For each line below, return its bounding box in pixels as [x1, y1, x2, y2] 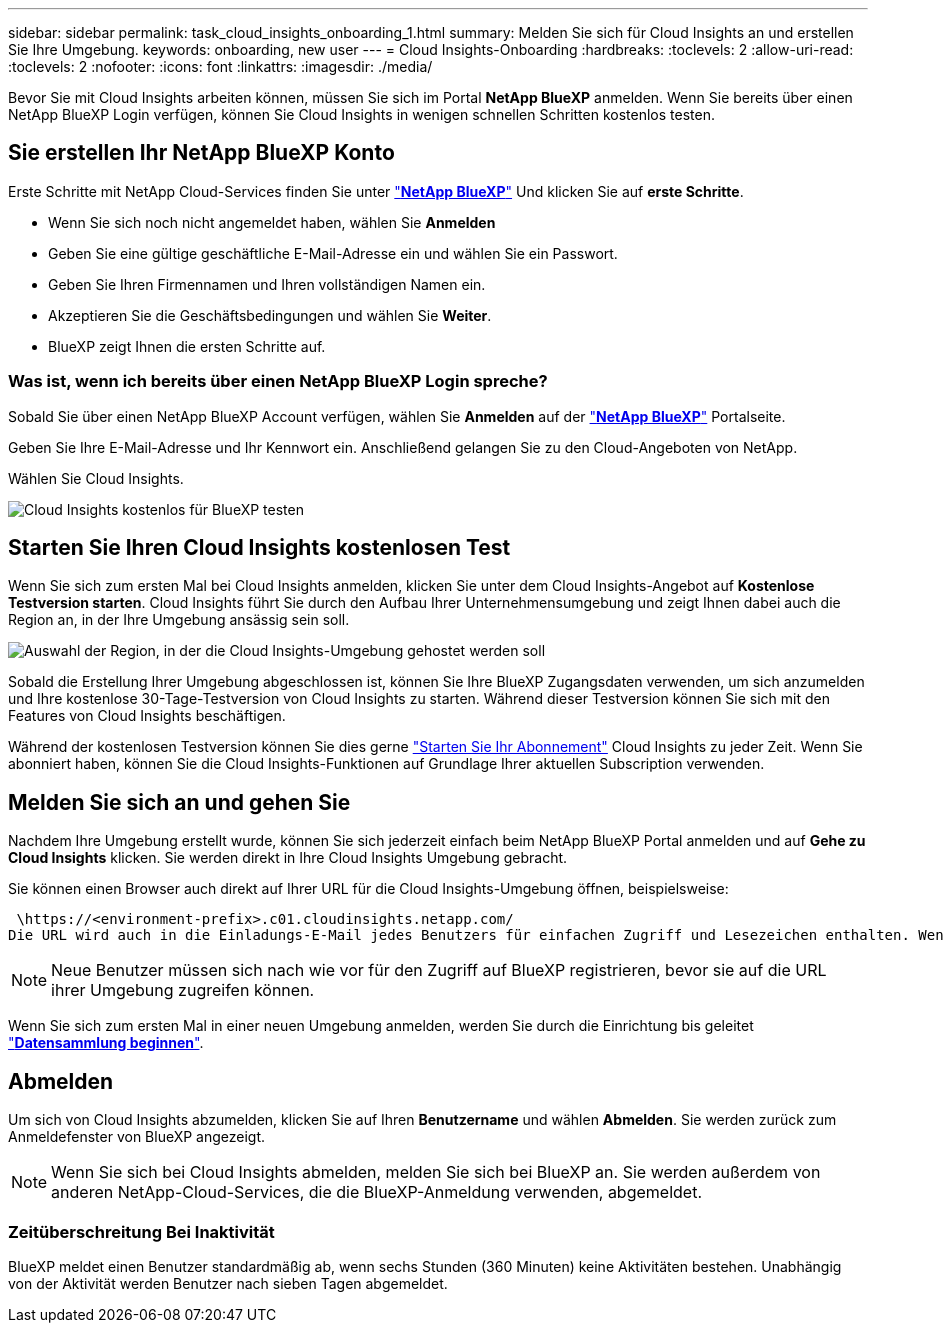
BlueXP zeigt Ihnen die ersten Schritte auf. [48, 337, 326, 355]
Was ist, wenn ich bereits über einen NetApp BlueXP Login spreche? [8, 371, 548, 392]
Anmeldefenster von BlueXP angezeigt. [8, 1128, 266, 1146]
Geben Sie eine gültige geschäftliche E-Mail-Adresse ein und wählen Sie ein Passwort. [48, 244, 618, 262]
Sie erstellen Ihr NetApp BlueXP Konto [8, 140, 395, 166]
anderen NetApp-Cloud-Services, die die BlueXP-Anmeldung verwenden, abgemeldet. [51, 1182, 702, 1203]
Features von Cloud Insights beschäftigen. [8, 707, 286, 725]
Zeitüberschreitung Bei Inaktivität [8, 1221, 275, 1242]
